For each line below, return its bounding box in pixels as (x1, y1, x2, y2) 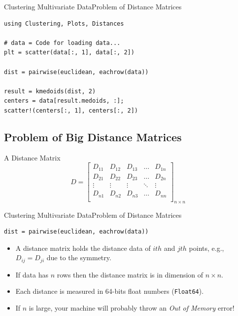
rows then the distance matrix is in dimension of (57, 269, 204, 279)
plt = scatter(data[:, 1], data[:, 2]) (4, 49, 135, 56)
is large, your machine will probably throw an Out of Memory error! (29, 303, 235, 313)
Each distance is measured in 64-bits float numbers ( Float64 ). (15, 286, 204, 296)
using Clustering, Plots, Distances (4, 20, 124, 27)
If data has (15, 269, 48, 279)
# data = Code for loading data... (4, 39, 121, 46)
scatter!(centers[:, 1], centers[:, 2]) (4, 107, 138, 114)
